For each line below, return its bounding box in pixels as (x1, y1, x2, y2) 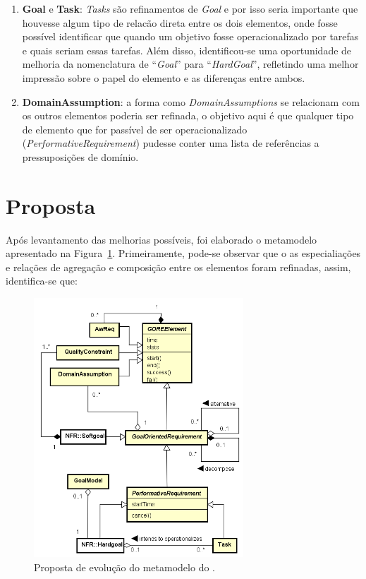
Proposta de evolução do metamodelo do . (34, 559, 215, 574)
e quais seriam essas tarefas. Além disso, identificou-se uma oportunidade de (22, 42, 352, 57)
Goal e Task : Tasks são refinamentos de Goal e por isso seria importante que (22, 1, 358, 16)
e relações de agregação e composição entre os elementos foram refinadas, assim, (6, 259, 351, 274)
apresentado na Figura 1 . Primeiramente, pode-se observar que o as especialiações (6, 246, 361, 261)
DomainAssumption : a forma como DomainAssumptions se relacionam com (22, 94, 360, 109)
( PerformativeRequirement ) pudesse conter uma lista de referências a (22, 136, 319, 150)
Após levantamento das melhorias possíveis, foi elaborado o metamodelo (6, 232, 317, 246)
